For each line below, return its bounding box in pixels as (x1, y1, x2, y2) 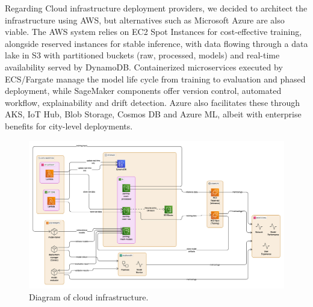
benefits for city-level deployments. (5, 119, 133, 132)
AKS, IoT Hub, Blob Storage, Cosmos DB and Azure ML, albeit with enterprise (5, 108, 302, 120)
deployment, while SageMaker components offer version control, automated (5, 84, 282, 97)
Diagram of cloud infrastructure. (29, 290, 149, 303)
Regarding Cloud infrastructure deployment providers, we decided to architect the (5, 2, 308, 14)
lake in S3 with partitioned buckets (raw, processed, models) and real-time (5, 49, 280, 61)
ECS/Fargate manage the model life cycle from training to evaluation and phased (5, 72, 306, 85)
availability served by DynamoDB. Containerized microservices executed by (5, 60, 283, 73)
